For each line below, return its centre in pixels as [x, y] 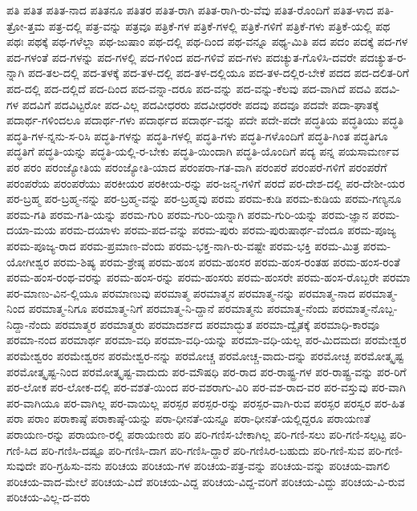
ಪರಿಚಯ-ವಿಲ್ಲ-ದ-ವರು [49, 497]
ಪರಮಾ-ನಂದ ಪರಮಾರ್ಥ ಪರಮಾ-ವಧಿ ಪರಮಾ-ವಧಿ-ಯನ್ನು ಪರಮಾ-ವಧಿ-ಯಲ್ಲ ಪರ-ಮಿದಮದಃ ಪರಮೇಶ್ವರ [206, 340]
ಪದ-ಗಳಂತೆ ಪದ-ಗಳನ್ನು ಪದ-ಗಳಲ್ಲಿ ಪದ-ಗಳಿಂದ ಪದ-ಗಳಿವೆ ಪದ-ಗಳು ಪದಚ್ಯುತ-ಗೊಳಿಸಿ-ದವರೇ [182, 57]
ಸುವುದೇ [21, 466]
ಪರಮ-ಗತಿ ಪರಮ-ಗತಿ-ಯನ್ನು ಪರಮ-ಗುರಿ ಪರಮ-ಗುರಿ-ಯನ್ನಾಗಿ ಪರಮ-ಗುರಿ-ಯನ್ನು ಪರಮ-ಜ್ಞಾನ [188, 214]
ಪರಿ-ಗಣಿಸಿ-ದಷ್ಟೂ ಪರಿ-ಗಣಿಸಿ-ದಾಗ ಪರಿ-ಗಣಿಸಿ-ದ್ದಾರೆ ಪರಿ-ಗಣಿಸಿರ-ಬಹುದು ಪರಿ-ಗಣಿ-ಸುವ [203, 450]
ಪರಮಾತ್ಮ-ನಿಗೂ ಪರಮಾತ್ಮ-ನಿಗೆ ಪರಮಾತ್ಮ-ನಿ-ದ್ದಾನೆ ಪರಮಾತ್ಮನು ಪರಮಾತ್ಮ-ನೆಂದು [178, 308]
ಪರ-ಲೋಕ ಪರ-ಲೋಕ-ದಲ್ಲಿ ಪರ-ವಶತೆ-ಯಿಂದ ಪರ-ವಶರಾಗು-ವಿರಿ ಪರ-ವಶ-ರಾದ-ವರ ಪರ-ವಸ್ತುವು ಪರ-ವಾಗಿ [206, 387]
